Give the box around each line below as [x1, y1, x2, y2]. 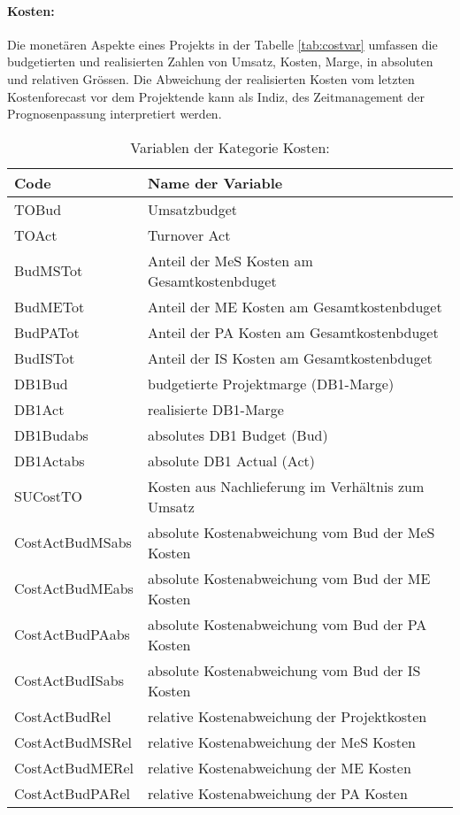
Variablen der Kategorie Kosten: [130, 136, 330, 158]
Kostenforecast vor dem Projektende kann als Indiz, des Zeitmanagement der [7, 87, 425, 105]
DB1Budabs [14, 424, 88, 445]
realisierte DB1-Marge [147, 398, 284, 419]
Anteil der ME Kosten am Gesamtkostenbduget [147, 296, 442, 317]
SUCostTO [14, 486, 82, 507]
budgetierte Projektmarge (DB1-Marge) [147, 373, 395, 394]
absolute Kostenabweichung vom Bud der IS [147, 659, 421, 680]
